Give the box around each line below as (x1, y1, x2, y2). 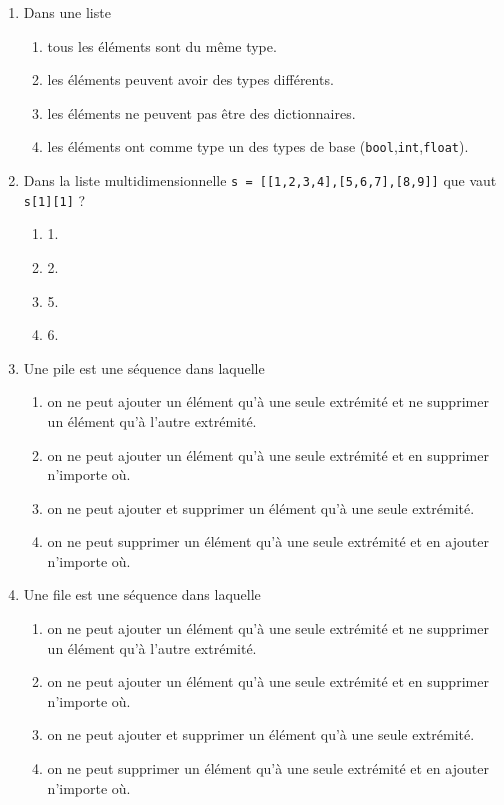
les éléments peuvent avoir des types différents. (47, 69, 334, 90)
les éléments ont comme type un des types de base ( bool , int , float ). (47, 136, 469, 157)
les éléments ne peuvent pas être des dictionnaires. (47, 102, 356, 123)
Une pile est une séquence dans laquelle (23, 357, 265, 378)
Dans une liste (23, 2, 111, 22)
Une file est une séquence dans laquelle (23, 584, 261, 605)
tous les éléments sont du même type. (47, 35, 277, 56)
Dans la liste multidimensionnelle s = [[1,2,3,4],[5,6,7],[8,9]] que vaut (23, 170, 497, 191)
